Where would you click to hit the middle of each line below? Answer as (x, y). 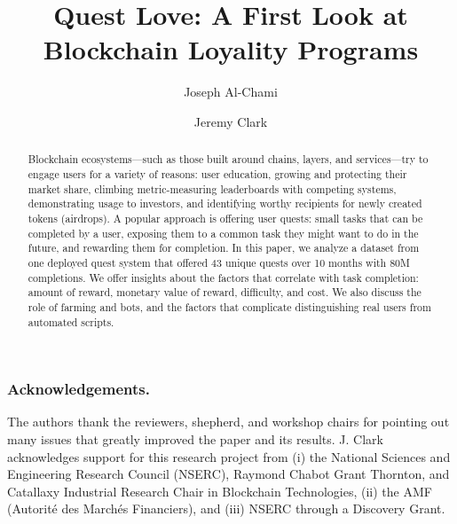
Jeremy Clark (231, 121)
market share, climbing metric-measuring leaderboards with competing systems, (212, 188)
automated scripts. (71, 321)
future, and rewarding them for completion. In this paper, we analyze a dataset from (224, 248)
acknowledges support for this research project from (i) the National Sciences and (229, 456)
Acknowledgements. (79, 389)
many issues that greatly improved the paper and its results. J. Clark (195, 439)
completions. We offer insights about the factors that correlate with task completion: (223, 277)
